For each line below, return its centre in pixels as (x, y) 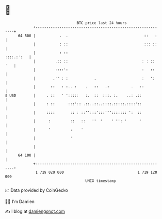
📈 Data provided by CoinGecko (37, 190)
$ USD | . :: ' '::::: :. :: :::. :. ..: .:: (73, 95)
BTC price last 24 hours (102, 23)
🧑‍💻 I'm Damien (20, 201)
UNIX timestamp (101, 181)
